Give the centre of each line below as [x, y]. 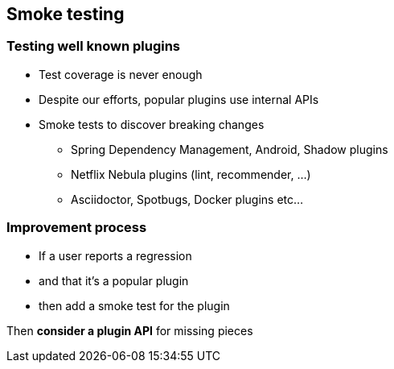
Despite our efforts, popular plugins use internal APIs [179, 99]
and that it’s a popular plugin [114, 280]
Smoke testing [66, 14]
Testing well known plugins [94, 46]
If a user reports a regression [115, 255]
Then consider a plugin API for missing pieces [130, 330]
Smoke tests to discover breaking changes [152, 124]
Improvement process [77, 228]
